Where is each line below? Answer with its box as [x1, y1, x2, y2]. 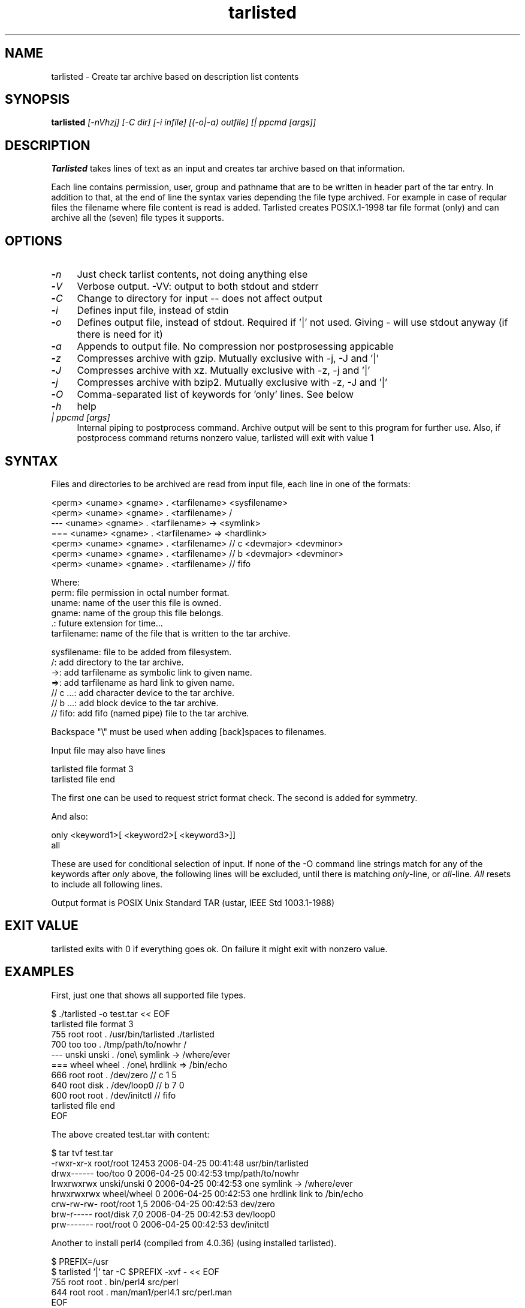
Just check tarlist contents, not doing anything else [77, 268, 308, 281]
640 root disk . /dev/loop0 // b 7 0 [51, 1079, 185, 1090]
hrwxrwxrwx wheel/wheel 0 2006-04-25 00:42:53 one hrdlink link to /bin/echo [51, 1188, 363, 1199]
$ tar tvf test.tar [51, 1147, 113, 1158]
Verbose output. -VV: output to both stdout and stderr [77, 280, 319, 293]
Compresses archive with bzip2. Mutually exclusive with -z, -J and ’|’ [77, 376, 388, 389]
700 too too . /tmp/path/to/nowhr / [51, 1039, 187, 1049]
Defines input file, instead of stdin [77, 304, 229, 317]
